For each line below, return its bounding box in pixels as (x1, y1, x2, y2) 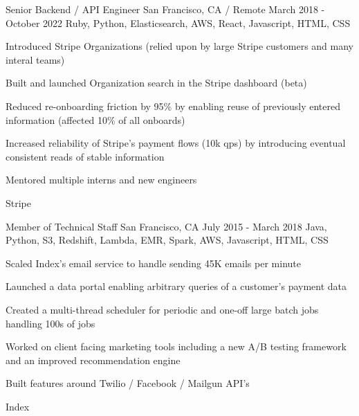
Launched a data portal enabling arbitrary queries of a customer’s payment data (6, 279, 347, 293)
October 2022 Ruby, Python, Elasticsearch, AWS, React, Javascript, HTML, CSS (6, 15, 351, 30)
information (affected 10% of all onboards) (6, 112, 185, 127)
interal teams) (6, 52, 65, 66)
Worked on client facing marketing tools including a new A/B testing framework (6, 339, 347, 354)
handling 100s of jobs (6, 316, 95, 330)
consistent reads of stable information (6, 149, 165, 163)
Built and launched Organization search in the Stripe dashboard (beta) (6, 75, 307, 90)
